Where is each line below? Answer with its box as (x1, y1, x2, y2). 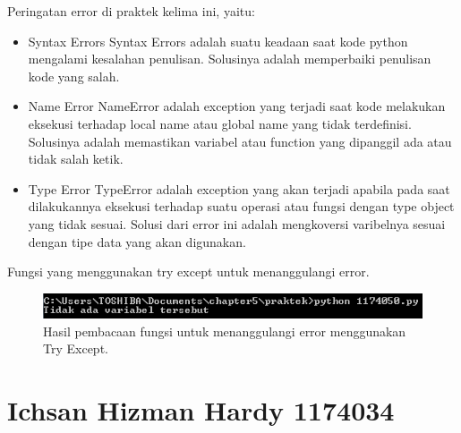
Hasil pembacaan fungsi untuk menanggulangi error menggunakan (43, 321, 406, 340)
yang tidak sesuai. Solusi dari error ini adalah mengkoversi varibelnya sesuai (28, 214, 446, 233)
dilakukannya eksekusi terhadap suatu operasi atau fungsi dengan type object (28, 197, 455, 216)
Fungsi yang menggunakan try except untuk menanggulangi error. (7, 262, 370, 281)
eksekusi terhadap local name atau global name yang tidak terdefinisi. (28, 114, 412, 132)
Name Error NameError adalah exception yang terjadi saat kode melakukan (28, 97, 446, 115)
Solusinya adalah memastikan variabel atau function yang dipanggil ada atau (28, 132, 452, 150)
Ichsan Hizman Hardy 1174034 (7, 392, 395, 428)
